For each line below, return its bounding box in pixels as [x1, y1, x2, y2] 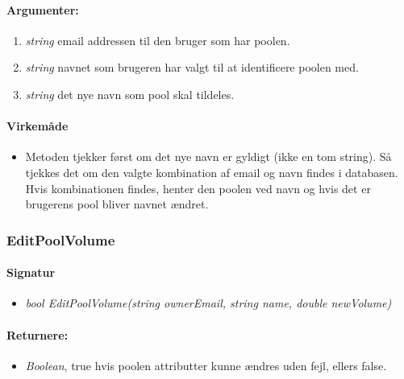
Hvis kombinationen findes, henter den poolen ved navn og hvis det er [25, 179, 371, 196]
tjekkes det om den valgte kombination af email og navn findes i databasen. [25, 163, 398, 180]
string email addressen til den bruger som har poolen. [25, 31, 290, 48]
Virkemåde [6, 117, 69, 134]
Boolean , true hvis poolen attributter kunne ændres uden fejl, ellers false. [25, 356, 387, 373]
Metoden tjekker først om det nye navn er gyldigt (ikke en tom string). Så [25, 148, 392, 165]
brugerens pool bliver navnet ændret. [25, 196, 209, 212]
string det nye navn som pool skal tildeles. [25, 85, 235, 102]
